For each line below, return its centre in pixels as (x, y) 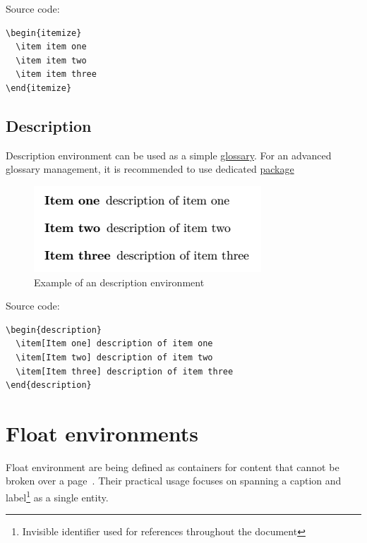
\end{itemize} (39, 88)
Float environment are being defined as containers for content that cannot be (173, 466)
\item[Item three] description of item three (125, 371)
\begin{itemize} (44, 33)
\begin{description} (54, 330)
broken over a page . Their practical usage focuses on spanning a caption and (174, 481)
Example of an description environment (119, 282)
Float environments (102, 433)
